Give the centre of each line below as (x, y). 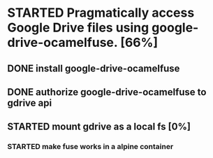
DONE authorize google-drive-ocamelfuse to (107, 92)
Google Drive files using (78, 28)
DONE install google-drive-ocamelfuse (94, 68)
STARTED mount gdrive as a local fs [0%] (99, 127)
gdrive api (30, 103)
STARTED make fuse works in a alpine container (90, 147)
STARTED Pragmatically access (101, 13)
